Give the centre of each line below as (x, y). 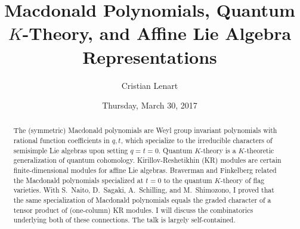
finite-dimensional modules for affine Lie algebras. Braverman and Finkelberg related (145, 170)
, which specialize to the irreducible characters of (197, 140)
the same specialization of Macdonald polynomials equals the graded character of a (142, 200)
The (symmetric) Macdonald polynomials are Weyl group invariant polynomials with (145, 130)
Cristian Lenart (150, 85)
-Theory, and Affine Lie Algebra (157, 33)
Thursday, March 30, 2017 (150, 105)
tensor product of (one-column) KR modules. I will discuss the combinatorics (133, 210)
